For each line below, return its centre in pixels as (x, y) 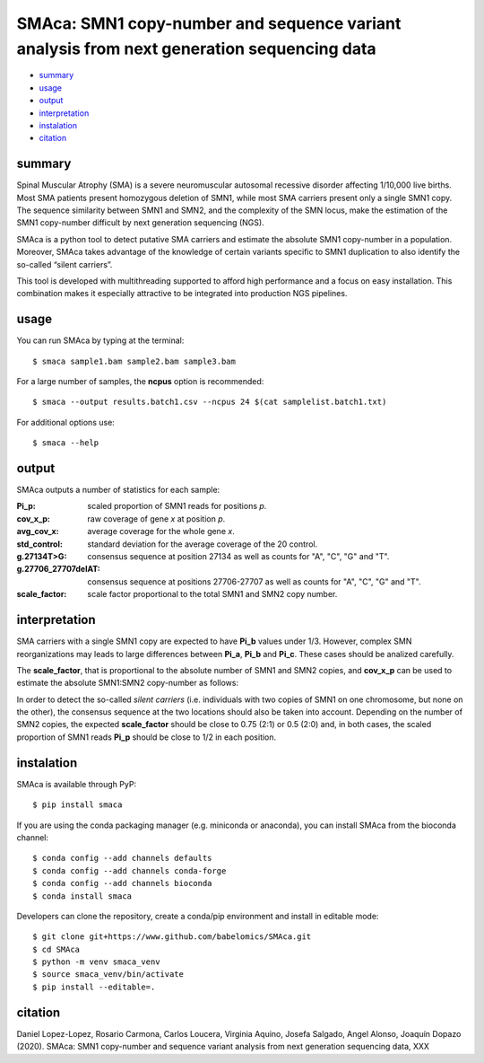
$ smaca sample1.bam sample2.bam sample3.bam (134, 361)
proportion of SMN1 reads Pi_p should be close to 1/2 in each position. (147, 737)
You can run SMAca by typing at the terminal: (100, 340)
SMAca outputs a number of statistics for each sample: (118, 490)
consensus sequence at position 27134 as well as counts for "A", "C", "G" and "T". (238, 557)
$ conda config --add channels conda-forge (130, 870)
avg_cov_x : (38, 531)
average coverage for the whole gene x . (161, 531)
